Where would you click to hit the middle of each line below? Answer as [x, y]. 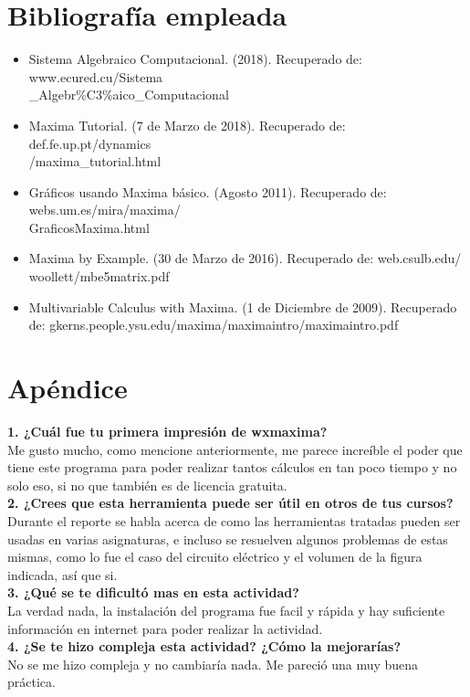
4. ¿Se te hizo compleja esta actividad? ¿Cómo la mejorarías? [204, 646]
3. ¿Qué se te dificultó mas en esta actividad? [153, 592]
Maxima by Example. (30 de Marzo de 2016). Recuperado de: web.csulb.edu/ [245, 258]
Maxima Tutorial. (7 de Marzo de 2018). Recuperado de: [187, 125]
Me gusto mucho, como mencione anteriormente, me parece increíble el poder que [235, 449]
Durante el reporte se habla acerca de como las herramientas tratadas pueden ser [234, 520]
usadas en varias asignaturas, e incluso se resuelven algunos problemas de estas [228, 539]
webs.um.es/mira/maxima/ [104, 210]
